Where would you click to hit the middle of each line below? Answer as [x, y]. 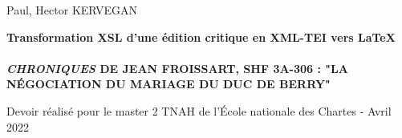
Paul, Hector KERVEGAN [72, 10]
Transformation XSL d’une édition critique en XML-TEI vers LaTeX [201, 37]
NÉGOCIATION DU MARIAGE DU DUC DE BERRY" [169, 84]
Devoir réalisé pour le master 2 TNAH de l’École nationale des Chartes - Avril [199, 110]
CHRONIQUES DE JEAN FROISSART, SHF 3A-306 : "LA [177, 68]
